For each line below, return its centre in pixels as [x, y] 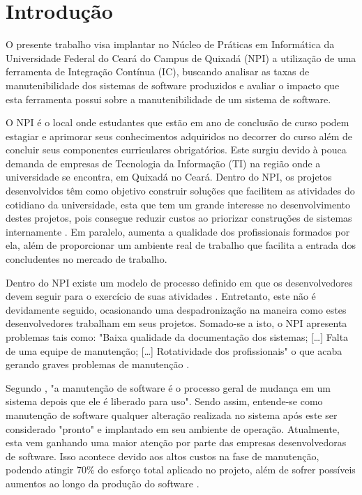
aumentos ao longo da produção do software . [103, 483]
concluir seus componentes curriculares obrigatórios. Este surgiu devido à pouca [176, 150]
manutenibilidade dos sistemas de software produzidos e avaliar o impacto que [173, 85]
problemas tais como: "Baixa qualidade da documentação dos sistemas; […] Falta [177, 337]
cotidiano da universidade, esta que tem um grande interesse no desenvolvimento [178, 204]
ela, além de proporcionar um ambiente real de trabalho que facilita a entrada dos [181, 245]
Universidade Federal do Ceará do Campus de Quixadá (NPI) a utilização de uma [181, 58]
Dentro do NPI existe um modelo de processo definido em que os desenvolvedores [179, 282]
